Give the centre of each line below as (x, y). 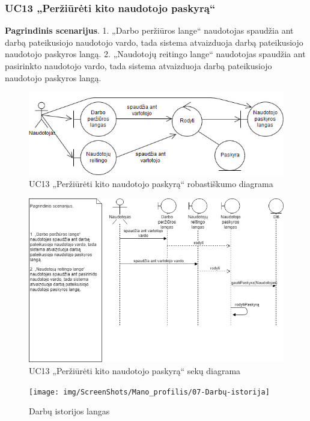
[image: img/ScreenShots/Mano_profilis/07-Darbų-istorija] (149, 392)
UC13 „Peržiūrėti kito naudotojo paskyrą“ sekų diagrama (135, 370)
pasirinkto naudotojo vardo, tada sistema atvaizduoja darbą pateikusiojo (138, 66)
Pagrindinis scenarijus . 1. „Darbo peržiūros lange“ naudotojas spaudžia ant (149, 30)
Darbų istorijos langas (69, 411)
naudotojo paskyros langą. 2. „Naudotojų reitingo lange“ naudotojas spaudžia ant (155, 54)
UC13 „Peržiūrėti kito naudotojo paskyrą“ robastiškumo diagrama (151, 184)
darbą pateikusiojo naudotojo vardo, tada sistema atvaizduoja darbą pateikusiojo (154, 42)
